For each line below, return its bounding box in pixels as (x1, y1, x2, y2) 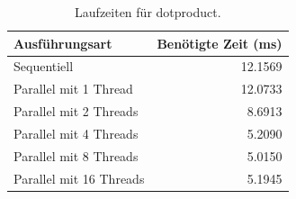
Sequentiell (13, 57, 74, 76)
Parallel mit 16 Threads (13, 168, 145, 187)
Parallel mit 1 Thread (13, 79, 133, 98)
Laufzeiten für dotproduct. (75, 3, 221, 21)
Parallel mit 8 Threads (13, 146, 139, 165)
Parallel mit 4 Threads (13, 123, 139, 142)
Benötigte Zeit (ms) (157, 33, 283, 52)
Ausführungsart (13, 33, 112, 52)
